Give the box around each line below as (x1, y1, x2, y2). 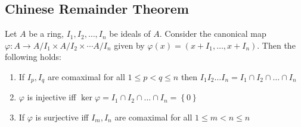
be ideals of (109, 27, 151, 40)
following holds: (5, 50, 61, 63)
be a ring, (29, 27, 64, 40)
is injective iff (27, 91, 76, 103)
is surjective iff (35, 111, 89, 123)
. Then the (257, 39, 296, 51)
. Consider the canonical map (159, 27, 266, 40)
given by (114, 39, 145, 51)
